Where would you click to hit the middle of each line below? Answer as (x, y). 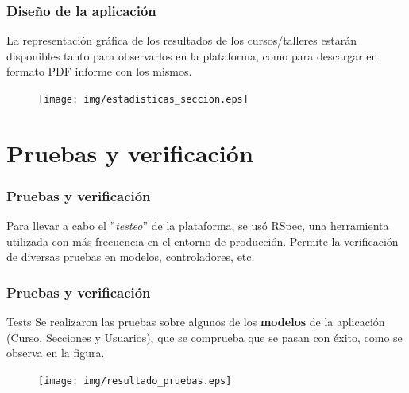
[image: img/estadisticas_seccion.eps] (143, 99)
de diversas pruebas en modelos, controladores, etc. (131, 257)
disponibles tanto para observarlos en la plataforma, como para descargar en (192, 55)
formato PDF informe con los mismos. (99, 71)
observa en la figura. (56, 353)
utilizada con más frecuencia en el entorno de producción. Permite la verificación (203, 241)
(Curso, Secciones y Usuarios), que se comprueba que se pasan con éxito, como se (204, 337)
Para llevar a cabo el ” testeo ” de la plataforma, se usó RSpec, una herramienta (198, 226)
